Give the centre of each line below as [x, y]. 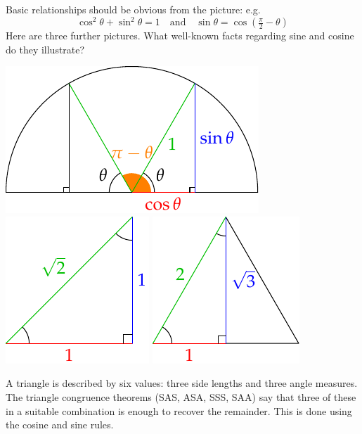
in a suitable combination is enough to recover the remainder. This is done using [179, 410]
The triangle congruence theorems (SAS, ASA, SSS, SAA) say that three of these [181, 397]
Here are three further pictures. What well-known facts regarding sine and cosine [180, 36]
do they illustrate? [45, 49]
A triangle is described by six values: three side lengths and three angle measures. [182, 383]
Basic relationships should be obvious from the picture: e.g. [133, 9]
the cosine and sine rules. [60, 425]
